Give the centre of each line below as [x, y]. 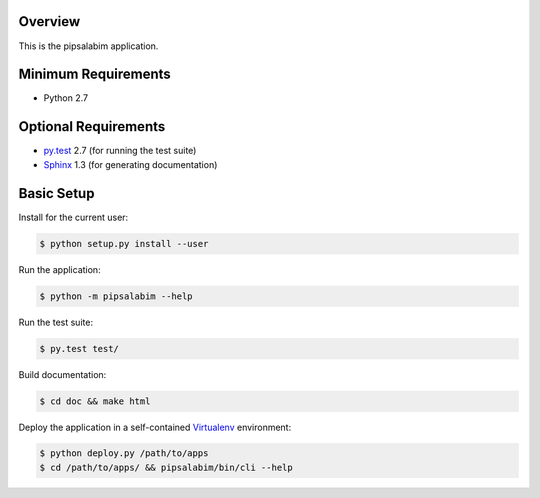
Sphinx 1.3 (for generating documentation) [130, 164]
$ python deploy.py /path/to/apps [124, 453]
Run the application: [59, 269]
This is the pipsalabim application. [88, 46]
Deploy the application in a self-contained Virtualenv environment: [155, 427]
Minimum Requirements [95, 74]
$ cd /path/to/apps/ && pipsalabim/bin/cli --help [166, 467]
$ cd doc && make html [95, 401]
